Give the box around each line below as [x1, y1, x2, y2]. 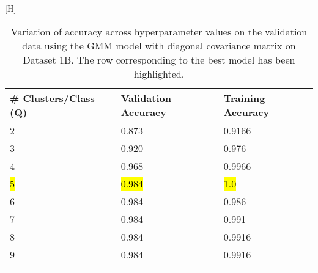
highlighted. [133, 66, 185, 81]
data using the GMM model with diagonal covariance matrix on [22, 38, 296, 53]
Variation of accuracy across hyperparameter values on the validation [10, 24, 308, 38]
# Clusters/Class [10, 90, 95, 105]
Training [223, 90, 265, 105]
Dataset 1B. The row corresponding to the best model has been [23, 52, 295, 67]
